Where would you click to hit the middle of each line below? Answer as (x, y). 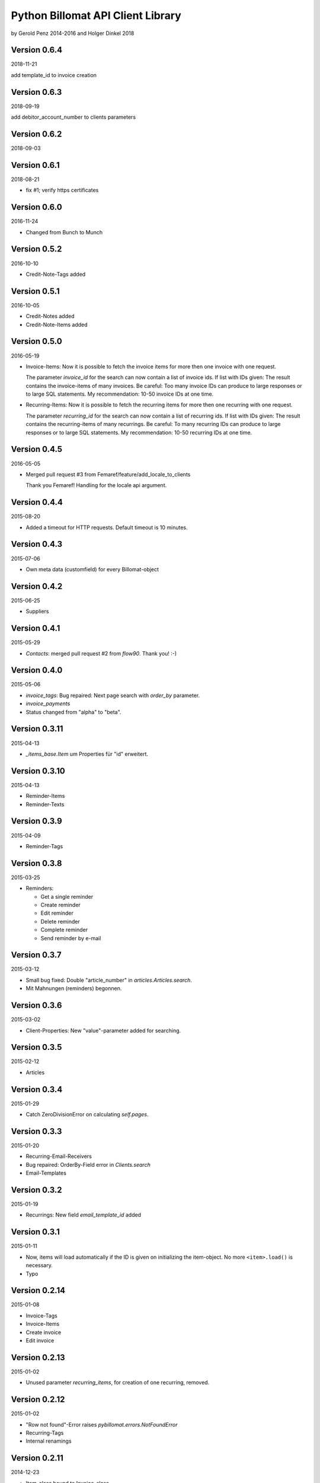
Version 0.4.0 (37, 670)
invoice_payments (48, 704)
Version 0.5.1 (36, 291)
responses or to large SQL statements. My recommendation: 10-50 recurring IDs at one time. (139, 432)
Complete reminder (64, 930)
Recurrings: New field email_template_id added (84, 1215)
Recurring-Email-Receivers (59, 1156)
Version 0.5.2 (36, 249)
